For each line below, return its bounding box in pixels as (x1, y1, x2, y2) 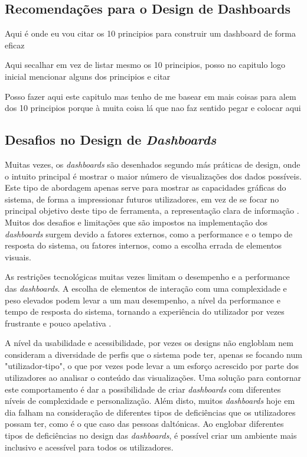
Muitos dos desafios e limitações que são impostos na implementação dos (5, 216, 268, 228)
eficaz (5, 38, 25, 51)
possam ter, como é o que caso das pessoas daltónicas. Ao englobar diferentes (5, 417, 284, 430)
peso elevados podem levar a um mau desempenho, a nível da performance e (5, 293, 280, 306)
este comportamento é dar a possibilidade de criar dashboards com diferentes (5, 383, 281, 395)
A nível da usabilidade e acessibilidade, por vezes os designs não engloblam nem (5, 337, 293, 349)
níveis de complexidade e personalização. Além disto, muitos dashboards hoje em (5, 394, 295, 407)
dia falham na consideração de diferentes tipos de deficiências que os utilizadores (5, 406, 296, 418)
